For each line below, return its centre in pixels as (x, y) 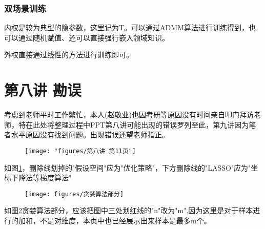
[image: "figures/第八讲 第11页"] (80, 151)
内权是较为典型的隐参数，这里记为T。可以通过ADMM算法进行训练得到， (126, 27)
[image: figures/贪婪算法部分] (74, 194)
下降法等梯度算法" (41, 178)
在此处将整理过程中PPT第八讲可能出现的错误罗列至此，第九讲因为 (137, 124)
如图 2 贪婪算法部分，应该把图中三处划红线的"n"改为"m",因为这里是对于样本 (129, 210)
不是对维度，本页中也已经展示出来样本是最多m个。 (125, 220)
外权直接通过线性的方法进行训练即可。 (69, 55)
